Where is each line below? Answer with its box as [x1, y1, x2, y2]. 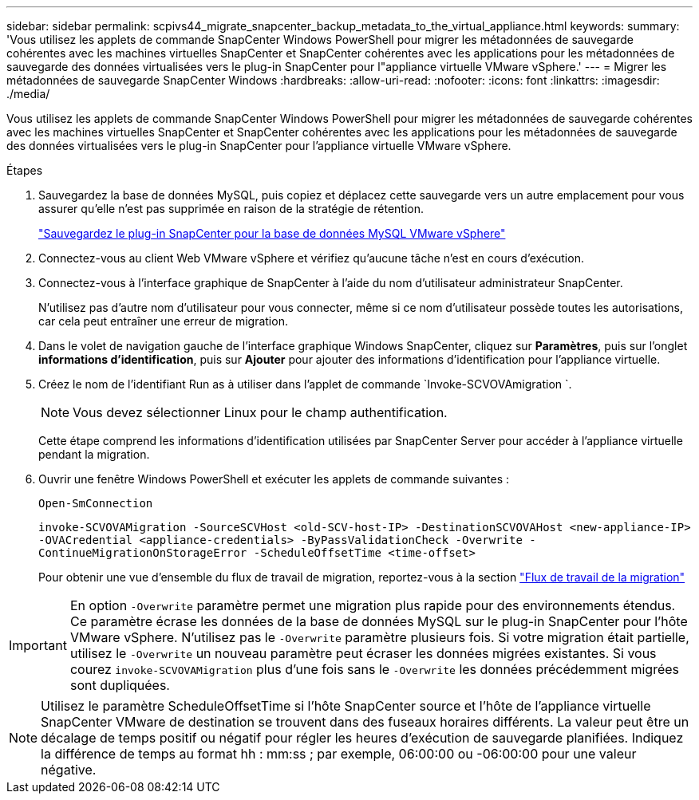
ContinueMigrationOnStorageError [38, 546, 247, 559]
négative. [41, 762, 97, 778]
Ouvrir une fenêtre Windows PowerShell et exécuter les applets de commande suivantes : [38, 472, 510, 486]
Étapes [6, 164, 43, 177]
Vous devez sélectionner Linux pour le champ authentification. [73, 404, 448, 420]
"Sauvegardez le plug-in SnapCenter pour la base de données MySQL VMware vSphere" [38, 227, 506, 240]
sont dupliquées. [69, 677, 170, 693]
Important [9, 637, 67, 653]
